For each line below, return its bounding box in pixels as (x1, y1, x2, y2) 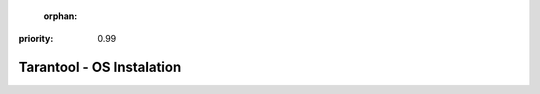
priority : (18, 33, 54, 45)
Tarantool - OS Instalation (18, 59, 182, 76)
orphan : (43, 10, 78, 22)
